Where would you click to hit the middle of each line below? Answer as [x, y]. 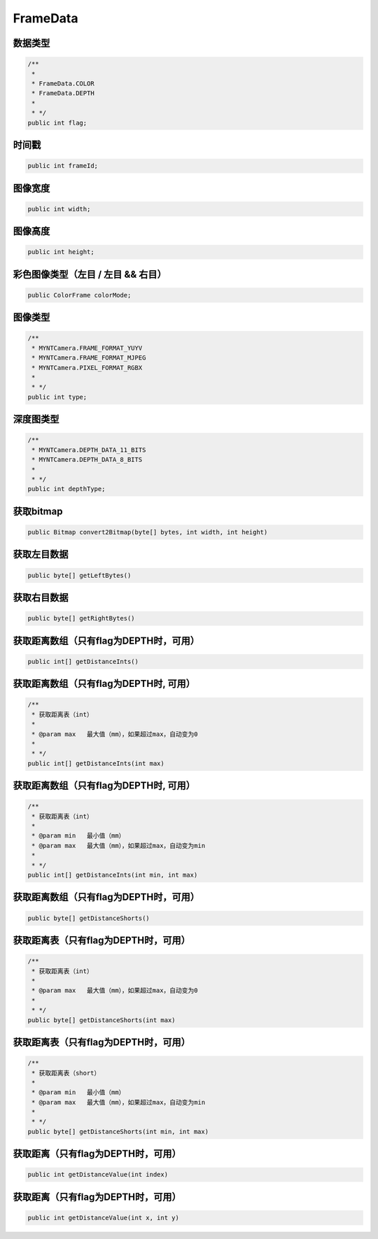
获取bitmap [38, 511]
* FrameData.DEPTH [63, 93]
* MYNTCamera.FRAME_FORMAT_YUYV [87, 348]
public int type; [57, 397]
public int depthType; [66, 489]
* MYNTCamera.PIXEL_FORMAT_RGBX [87, 368]
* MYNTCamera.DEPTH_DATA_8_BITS [87, 460]
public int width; [59, 209]
